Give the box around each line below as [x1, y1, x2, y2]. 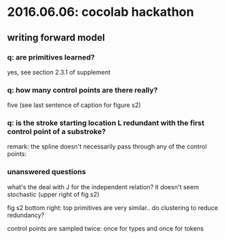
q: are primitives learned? [7, 52, 95, 62]
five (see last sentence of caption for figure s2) [7, 101, 141, 109]
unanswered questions [7, 167, 86, 177]
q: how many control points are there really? [7, 85, 158, 95]
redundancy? [7, 211, 45, 219]
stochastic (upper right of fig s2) [7, 190, 100, 198]
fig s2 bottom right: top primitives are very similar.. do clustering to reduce [7, 203, 219, 211]
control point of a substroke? [7, 127, 106, 137]
